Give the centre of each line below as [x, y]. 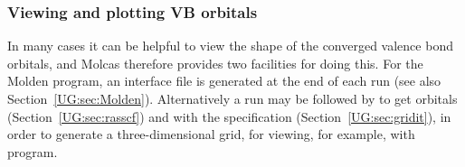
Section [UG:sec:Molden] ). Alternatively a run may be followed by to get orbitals [232, 98]
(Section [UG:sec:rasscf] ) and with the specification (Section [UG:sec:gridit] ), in [229, 116]
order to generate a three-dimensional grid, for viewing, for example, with [211, 134]
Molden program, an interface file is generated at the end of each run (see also [224, 81]
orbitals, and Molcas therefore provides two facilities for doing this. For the [215, 63]
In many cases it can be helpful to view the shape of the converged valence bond [230, 46]
